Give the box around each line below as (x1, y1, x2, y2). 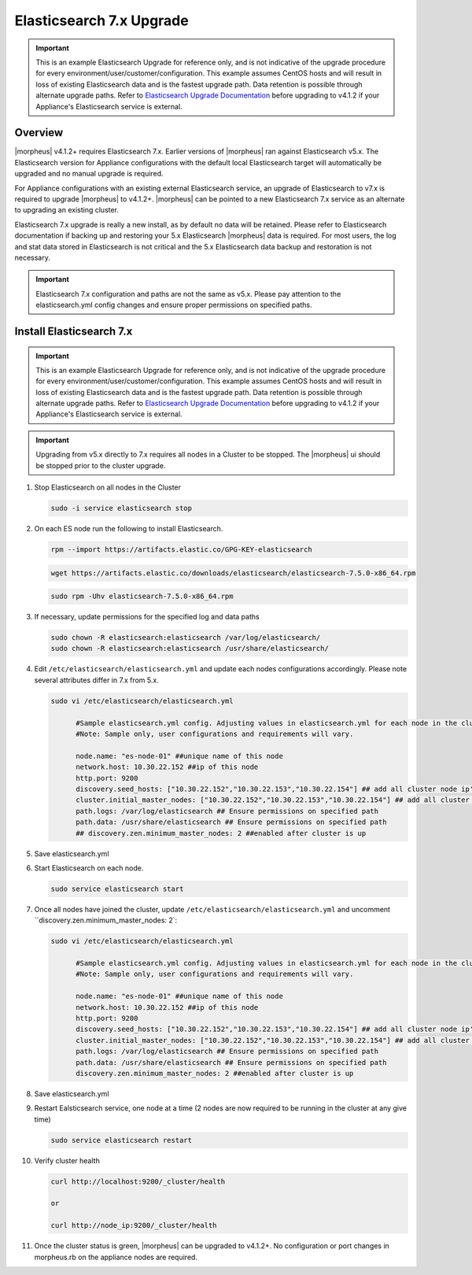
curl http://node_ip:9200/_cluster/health (50, 1221, 217, 1230)
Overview (14, 126, 64, 139)
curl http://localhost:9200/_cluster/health (50, 1177, 226, 1186)
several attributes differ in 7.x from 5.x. (34, 675, 159, 685)
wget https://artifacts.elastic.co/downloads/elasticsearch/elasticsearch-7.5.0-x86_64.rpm (50, 568, 416, 578)
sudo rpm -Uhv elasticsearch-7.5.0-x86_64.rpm (50, 592, 234, 601)
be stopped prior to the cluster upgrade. (35, 460, 166, 470)
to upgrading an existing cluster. (14, 205, 120, 215)
